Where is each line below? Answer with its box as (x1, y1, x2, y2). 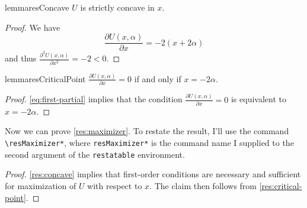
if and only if (134, 72, 181, 84)
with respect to (87, 179, 142, 191)
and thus (5, 52, 37, 64)
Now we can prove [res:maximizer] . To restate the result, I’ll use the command (5, 125, 289, 137)
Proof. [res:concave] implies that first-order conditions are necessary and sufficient (5, 168, 301, 180)
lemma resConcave (5, 1, 69, 13)
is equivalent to (231, 93, 286, 105)
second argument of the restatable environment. (5, 148, 185, 160)
